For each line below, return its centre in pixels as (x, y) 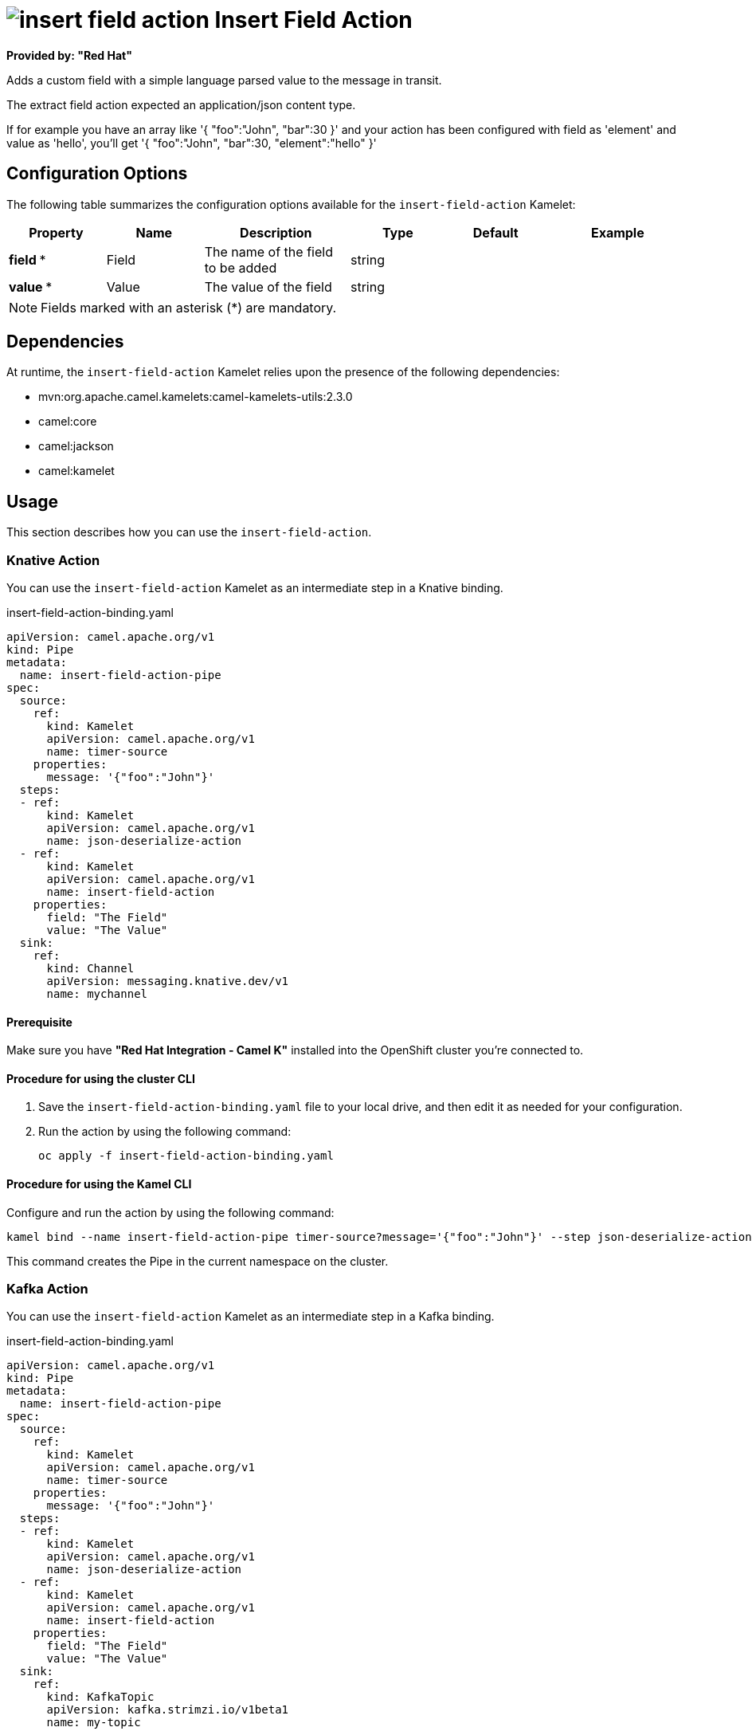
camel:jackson (76, 446)
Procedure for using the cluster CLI (101, 1078)
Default (495, 232)
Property (56, 232)
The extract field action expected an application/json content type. (181, 104)
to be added (241, 267)
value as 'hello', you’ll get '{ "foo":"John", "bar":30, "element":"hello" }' (192, 143)
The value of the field (268, 287)
